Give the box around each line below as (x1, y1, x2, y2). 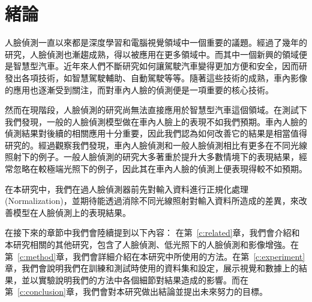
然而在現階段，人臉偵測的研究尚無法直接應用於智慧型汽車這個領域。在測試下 (5, 103, 307, 116)
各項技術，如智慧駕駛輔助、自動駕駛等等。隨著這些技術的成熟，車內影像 (21, 71, 307, 84)
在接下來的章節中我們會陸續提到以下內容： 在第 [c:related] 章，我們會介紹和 (5, 226, 300, 239)
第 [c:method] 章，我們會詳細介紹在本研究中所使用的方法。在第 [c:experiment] (5, 250, 305, 262)
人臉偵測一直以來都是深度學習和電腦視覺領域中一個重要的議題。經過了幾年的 (5, 36, 307, 49)
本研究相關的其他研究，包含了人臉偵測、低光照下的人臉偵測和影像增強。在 (5, 238, 299, 251)
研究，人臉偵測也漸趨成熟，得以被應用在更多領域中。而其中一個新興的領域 (5, 48, 299, 60)
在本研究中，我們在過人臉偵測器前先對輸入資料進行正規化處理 (5, 182, 248, 195)
